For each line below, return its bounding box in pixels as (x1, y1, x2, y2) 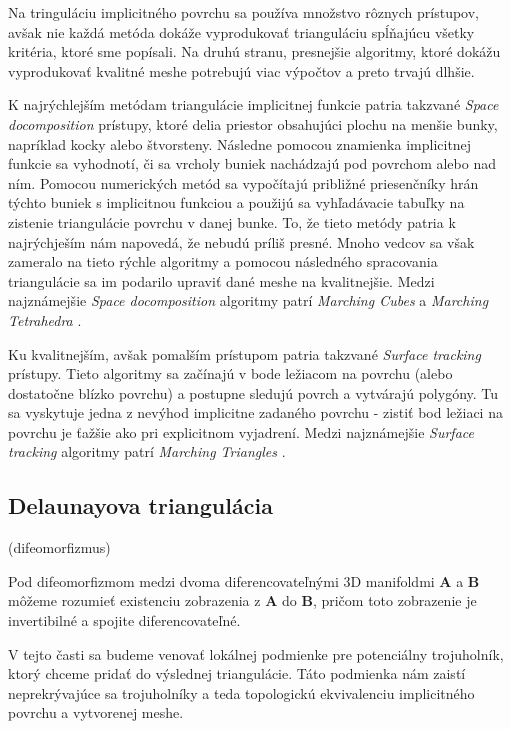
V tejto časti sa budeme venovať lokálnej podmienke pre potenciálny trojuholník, (8, 643, 504, 664)
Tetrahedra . (8, 309, 82, 330)
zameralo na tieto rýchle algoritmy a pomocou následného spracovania (8, 251, 438, 272)
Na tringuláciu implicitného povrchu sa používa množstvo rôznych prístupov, (8, 2, 479, 22)
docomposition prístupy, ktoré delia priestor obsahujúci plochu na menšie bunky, (8, 113, 498, 134)
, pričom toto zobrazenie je (312, 590, 477, 611)
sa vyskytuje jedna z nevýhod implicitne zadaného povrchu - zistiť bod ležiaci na (8, 402, 503, 423)
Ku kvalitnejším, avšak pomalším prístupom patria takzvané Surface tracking (8, 343, 481, 364)
